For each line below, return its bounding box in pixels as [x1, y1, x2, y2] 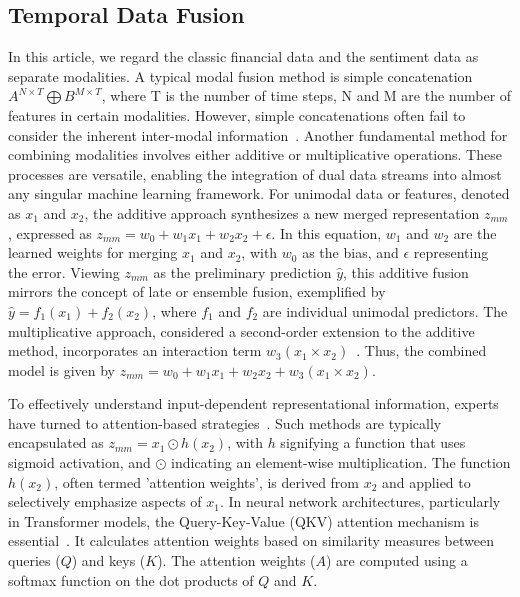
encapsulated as [8, 432, 104, 453]
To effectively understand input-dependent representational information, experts [8, 393, 499, 414]
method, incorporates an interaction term [8, 340, 262, 361]
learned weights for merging [8, 242, 178, 263]
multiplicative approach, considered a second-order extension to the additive [8, 320, 475, 341]
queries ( [8, 550, 61, 571]
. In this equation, [271, 222, 382, 243]
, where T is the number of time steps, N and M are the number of [101, 85, 512, 106]
